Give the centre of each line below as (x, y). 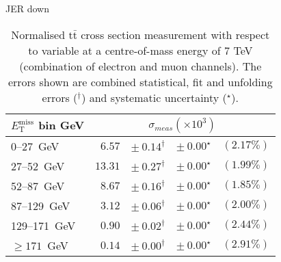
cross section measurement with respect (175, 34)
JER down (27, 8)
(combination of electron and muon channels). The (140, 66)
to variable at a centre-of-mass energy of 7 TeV (140, 50)
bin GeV (62, 125)
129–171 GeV (43, 225)
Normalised (38, 34)
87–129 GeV (41, 205)
